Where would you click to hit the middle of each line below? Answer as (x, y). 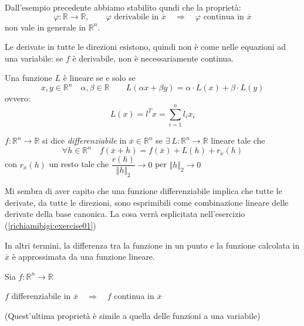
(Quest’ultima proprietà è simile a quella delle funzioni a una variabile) (133, 315)
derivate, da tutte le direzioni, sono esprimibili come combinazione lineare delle (147, 202)
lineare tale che (238, 140)
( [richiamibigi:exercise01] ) (50, 225)
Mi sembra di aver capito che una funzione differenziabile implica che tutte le (143, 191)
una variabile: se (34, 58)
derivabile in (136, 17)
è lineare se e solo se (99, 78)
